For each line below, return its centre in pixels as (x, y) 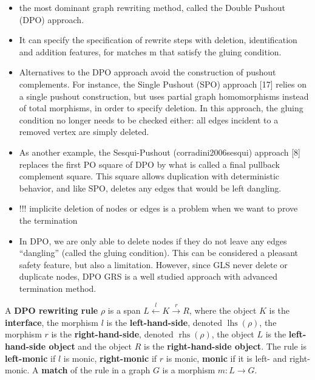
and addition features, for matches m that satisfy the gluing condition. (150, 51)
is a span (124, 310)
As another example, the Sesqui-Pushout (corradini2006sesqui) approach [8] (160, 152)
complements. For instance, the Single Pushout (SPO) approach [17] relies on (163, 84)
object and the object (90, 346)
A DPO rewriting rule (52, 310)
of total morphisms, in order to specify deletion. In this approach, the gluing (161, 108)
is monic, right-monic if (110, 358)
